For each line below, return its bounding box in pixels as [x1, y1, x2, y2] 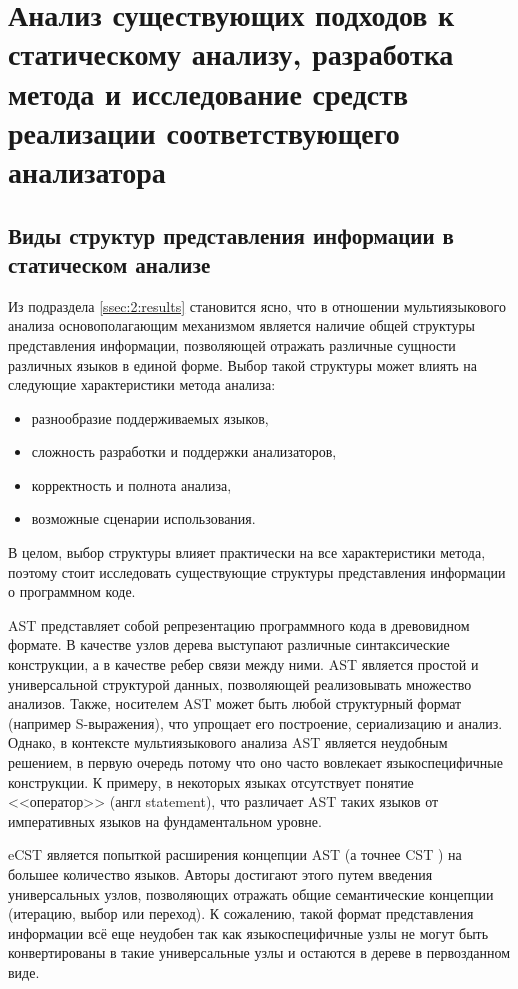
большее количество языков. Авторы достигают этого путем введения [8, 863, 433, 884]
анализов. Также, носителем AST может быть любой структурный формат [8, 693, 462, 714]
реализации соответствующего [8, 111, 400, 152]
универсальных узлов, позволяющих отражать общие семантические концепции [8, 883, 494, 904]
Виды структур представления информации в [8, 219, 454, 250]
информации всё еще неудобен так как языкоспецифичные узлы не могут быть [8, 922, 489, 943]
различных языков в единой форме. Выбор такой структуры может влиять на [8, 354, 478, 375]
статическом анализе [8, 248, 211, 279]
